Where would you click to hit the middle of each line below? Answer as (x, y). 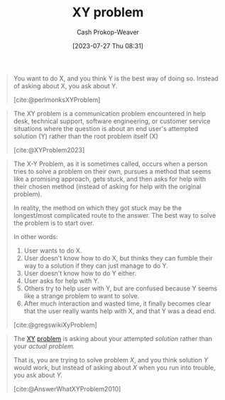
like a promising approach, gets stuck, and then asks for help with (110, 179)
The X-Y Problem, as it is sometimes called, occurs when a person (110, 164)
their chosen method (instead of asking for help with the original (107, 186)
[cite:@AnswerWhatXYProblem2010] (67, 389)
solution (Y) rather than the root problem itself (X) (86, 136)
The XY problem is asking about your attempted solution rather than (112, 338)
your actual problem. (44, 346)
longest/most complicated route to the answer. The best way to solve (115, 215)
